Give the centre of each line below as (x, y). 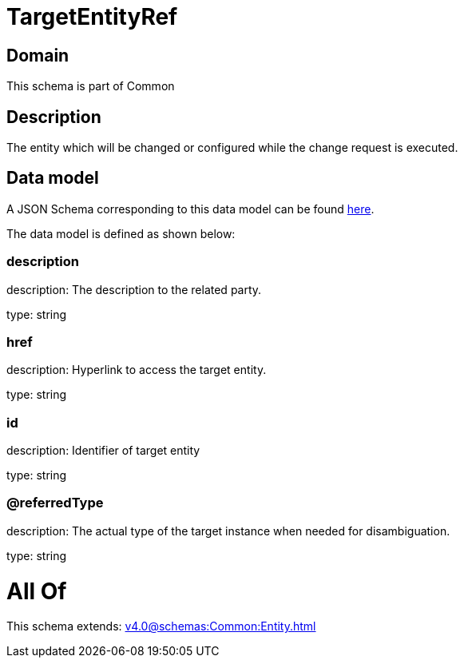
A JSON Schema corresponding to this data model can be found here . (190, 209)
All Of (37, 591)
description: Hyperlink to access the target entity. (137, 370)
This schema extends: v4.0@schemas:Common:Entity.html (161, 626)
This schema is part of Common (91, 86)
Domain (38, 55)
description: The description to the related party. (134, 289)
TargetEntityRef (92, 17)
